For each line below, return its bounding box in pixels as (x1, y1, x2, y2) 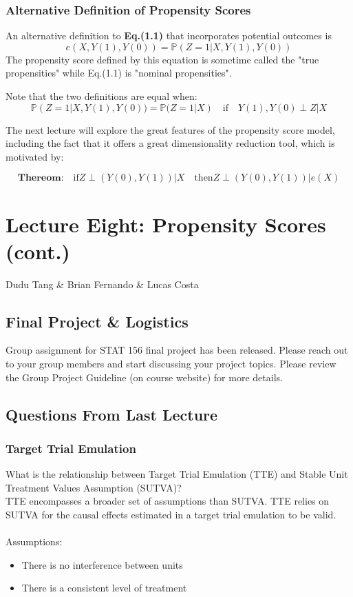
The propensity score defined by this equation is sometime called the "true (6, 52, 319, 66)
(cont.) (6, 236, 70, 265)
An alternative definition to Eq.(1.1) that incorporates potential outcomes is (6, 28, 332, 43)
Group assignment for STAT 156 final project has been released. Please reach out (6, 343, 348, 357)
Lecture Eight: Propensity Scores (6, 210, 326, 238)
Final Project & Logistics (6, 310, 189, 332)
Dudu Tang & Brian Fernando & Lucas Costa (6, 276, 199, 291)
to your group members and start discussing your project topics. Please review (6, 356, 336, 371)
